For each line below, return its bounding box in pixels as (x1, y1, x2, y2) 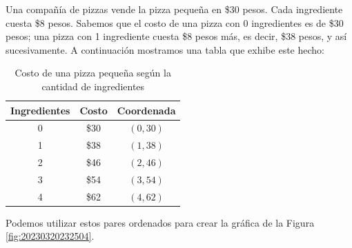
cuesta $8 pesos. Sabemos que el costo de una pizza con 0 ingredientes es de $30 (6, 15, 344, 30)
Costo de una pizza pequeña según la (14, 65, 171, 80)
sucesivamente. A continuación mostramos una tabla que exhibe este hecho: (6, 42, 324, 56)
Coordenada (117, 103, 176, 117)
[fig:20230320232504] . (6, 229, 95, 243)
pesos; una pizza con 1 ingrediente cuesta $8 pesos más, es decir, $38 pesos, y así (6, 29, 347, 43)
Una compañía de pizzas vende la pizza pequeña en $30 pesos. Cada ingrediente (6, 2, 343, 16)
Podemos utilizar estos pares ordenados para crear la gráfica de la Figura (6, 215, 315, 229)
